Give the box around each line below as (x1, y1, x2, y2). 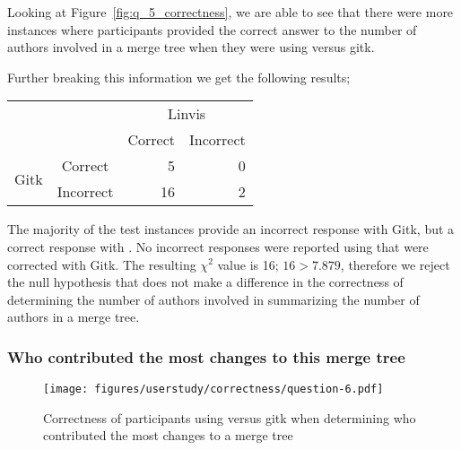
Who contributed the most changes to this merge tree (7, 345, 405, 368)
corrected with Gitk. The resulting (7, 255, 196, 273)
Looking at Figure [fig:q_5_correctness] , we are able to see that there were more (7, 3, 454, 21)
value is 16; (217, 255, 279, 273)
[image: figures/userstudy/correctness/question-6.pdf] (43, 383, 384, 396)
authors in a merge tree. (7, 307, 140, 326)
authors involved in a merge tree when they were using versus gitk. (7, 38, 375, 56)
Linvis (168, 103, 206, 125)
